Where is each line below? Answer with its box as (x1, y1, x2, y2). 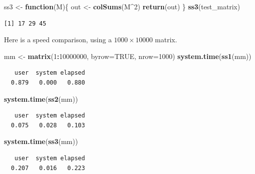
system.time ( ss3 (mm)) (4, 136, 78, 146)
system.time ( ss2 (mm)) (4, 93, 78, 104)
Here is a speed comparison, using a (4, 34, 112, 45)
